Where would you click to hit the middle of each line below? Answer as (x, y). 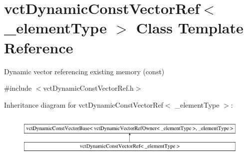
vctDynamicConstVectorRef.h (88, 88)
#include (18, 88)
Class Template (190, 28)
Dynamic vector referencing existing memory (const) (84, 71)
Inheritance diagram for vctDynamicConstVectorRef (84, 104)
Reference (39, 47)
